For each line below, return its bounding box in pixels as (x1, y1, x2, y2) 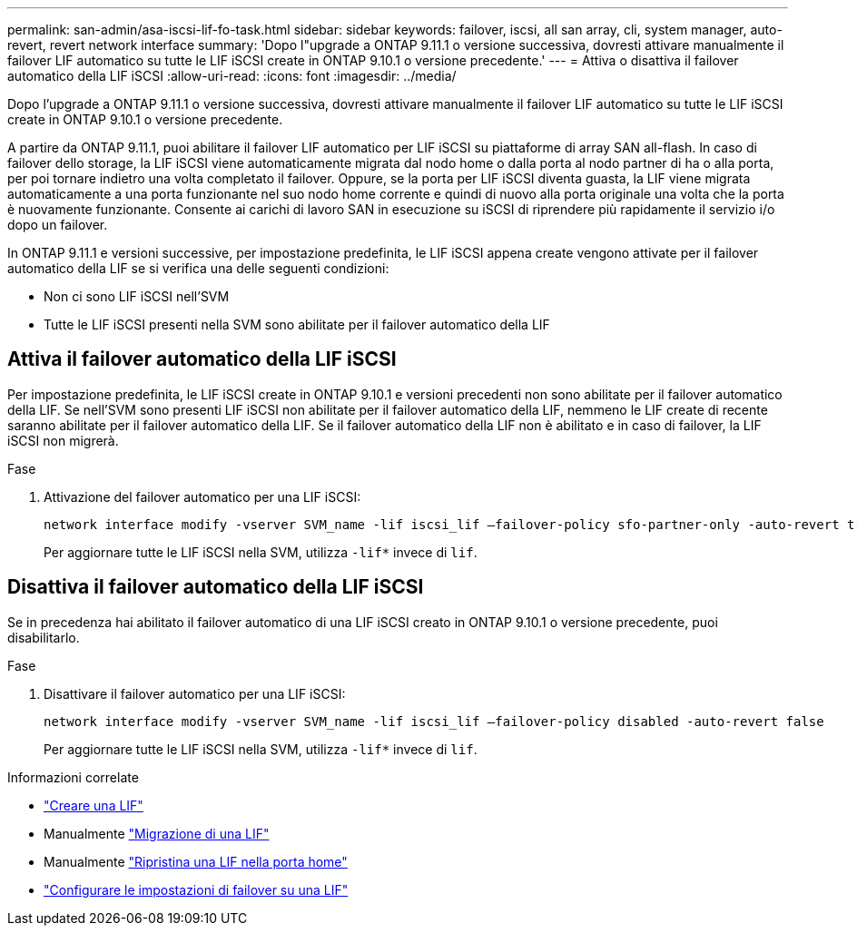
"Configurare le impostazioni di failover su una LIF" (44, 881, 349, 898)
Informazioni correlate (7, 769, 139, 785)
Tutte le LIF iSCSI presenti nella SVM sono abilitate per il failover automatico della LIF (44, 317, 550, 332)
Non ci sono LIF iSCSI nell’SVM (44, 289, 230, 304)
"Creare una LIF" (44, 797, 143, 813)
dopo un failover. (7, 217, 108, 232)
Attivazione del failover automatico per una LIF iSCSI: (44, 488, 361, 505)
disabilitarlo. (7, 629, 80, 645)
